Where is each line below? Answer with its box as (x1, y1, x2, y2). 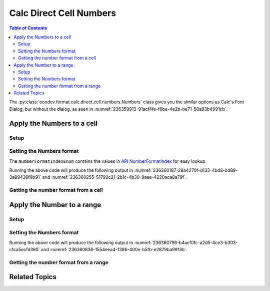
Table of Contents (9, 25, 47, 31)
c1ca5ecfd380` (9, 247, 40, 253)
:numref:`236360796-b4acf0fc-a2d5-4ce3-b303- (134, 240, 238, 246)
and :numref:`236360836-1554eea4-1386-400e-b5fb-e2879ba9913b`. (40, 247, 187, 253)
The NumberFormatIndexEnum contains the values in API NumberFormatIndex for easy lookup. (9, 158, 207, 164)
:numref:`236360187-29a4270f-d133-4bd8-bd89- (134, 167, 238, 173)
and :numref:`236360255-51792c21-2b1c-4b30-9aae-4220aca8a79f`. (42, 174, 187, 180)
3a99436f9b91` (9, 174, 41, 180)
